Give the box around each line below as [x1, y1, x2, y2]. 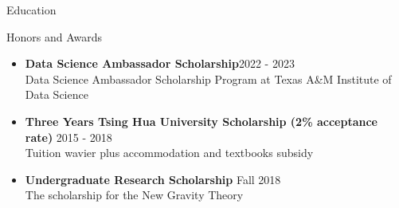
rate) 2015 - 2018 [25, 128, 112, 145]
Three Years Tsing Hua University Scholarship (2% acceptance [25, 112, 377, 129]
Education [6, 2, 57, 18]
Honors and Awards [6, 28, 103, 45]
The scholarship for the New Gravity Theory [25, 186, 244, 203]
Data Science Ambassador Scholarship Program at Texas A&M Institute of [25, 70, 392, 87]
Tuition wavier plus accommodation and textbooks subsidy [25, 144, 314, 161]
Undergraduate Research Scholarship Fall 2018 [25, 171, 281, 187]
